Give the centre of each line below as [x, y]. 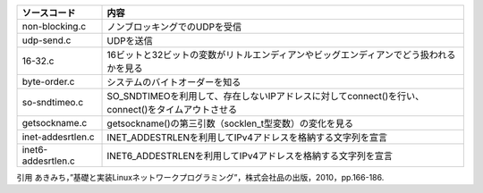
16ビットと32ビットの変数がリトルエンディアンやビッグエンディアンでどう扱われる [281, 55]
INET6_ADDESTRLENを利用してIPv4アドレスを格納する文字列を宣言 [250, 156]
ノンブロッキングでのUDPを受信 [174, 27]
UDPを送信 [130, 41]
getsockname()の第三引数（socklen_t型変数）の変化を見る [230, 123]
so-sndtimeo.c [53, 102]
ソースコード [49, 13]
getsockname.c [55, 123]
